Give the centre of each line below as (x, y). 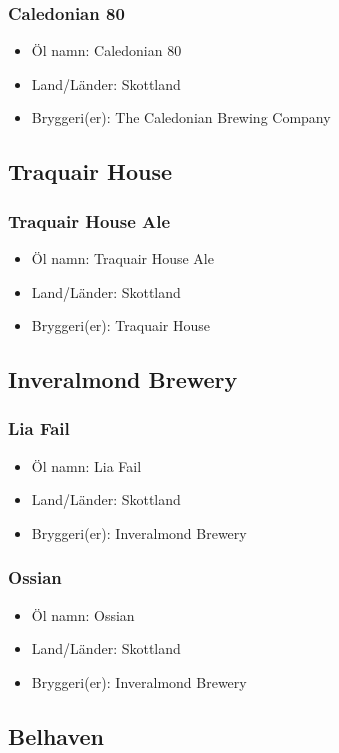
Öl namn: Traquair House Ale (122, 258)
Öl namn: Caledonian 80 (106, 50)
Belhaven (56, 735)
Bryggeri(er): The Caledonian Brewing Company (181, 117)
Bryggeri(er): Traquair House (121, 325)
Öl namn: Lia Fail (86, 465)
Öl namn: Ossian (83, 614)
